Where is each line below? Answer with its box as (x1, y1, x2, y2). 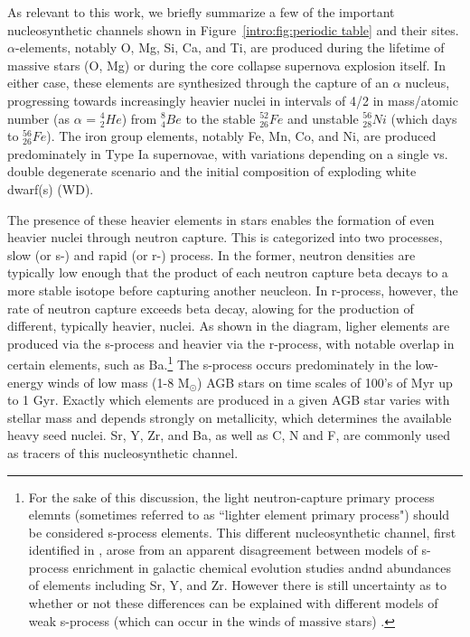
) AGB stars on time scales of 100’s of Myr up (197, 372, 453, 391)
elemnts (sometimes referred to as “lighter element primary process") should (28, 505, 450, 524)
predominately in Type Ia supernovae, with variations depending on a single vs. (7, 144, 448, 163)
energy (7, 372, 44, 391)
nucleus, (405, 73, 450, 92)
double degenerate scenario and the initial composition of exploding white (7, 162, 417, 181)
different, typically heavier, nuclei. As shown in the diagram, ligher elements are (7, 316, 450, 335)
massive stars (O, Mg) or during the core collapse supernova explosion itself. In (7, 55, 446, 74)
